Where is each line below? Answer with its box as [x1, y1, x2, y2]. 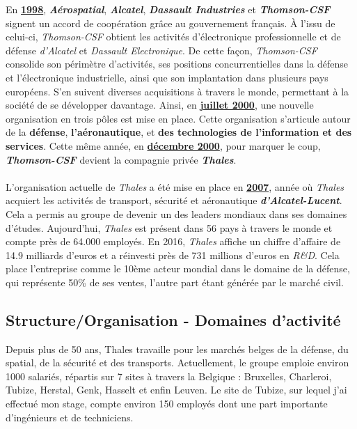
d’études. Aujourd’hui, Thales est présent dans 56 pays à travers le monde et [6, 220, 333, 235]
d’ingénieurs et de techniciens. [6, 409, 134, 424]
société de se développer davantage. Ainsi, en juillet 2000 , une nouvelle [6, 97, 314, 112]
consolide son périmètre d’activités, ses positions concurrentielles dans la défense [6, 56, 349, 71]
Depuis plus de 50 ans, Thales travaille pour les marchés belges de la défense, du [6, 341, 349, 356]
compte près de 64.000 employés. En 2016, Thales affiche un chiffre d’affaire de [6, 234, 341, 249]
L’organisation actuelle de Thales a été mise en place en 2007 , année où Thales [6, 179, 344, 194]
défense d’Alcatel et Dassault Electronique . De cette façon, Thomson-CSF [6, 42, 317, 57]
